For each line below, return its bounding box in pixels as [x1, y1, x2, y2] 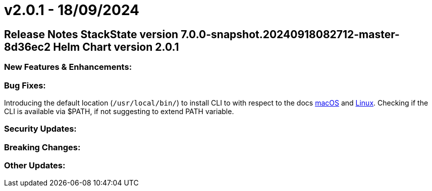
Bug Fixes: [4, 80, 46, 90]
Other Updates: [4, 160, 66, 171]
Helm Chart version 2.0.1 [53, 40, 179, 53]
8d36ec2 [4, 40, 51, 53]
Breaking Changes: [4, 142, 81, 152]
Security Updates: [4, 124, 77, 134]
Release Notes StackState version [4, 28, 179, 41]
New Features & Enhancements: [4, 62, 132, 72]
